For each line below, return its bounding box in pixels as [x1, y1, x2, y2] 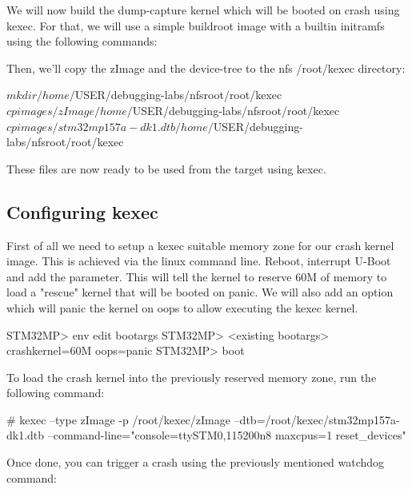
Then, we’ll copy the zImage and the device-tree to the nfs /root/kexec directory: [6, 59, 406, 76]
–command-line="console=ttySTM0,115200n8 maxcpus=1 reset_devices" [47, 427, 406, 443]
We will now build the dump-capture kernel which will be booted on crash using [6, 2, 400, 18]
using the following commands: [6, 33, 158, 50]
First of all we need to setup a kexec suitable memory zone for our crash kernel [6, 237, 394, 253]
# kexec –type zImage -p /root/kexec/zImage [6, 411, 230, 427]
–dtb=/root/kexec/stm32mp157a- [234, 411, 400, 427]
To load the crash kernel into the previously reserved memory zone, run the [6, 368, 377, 385]
